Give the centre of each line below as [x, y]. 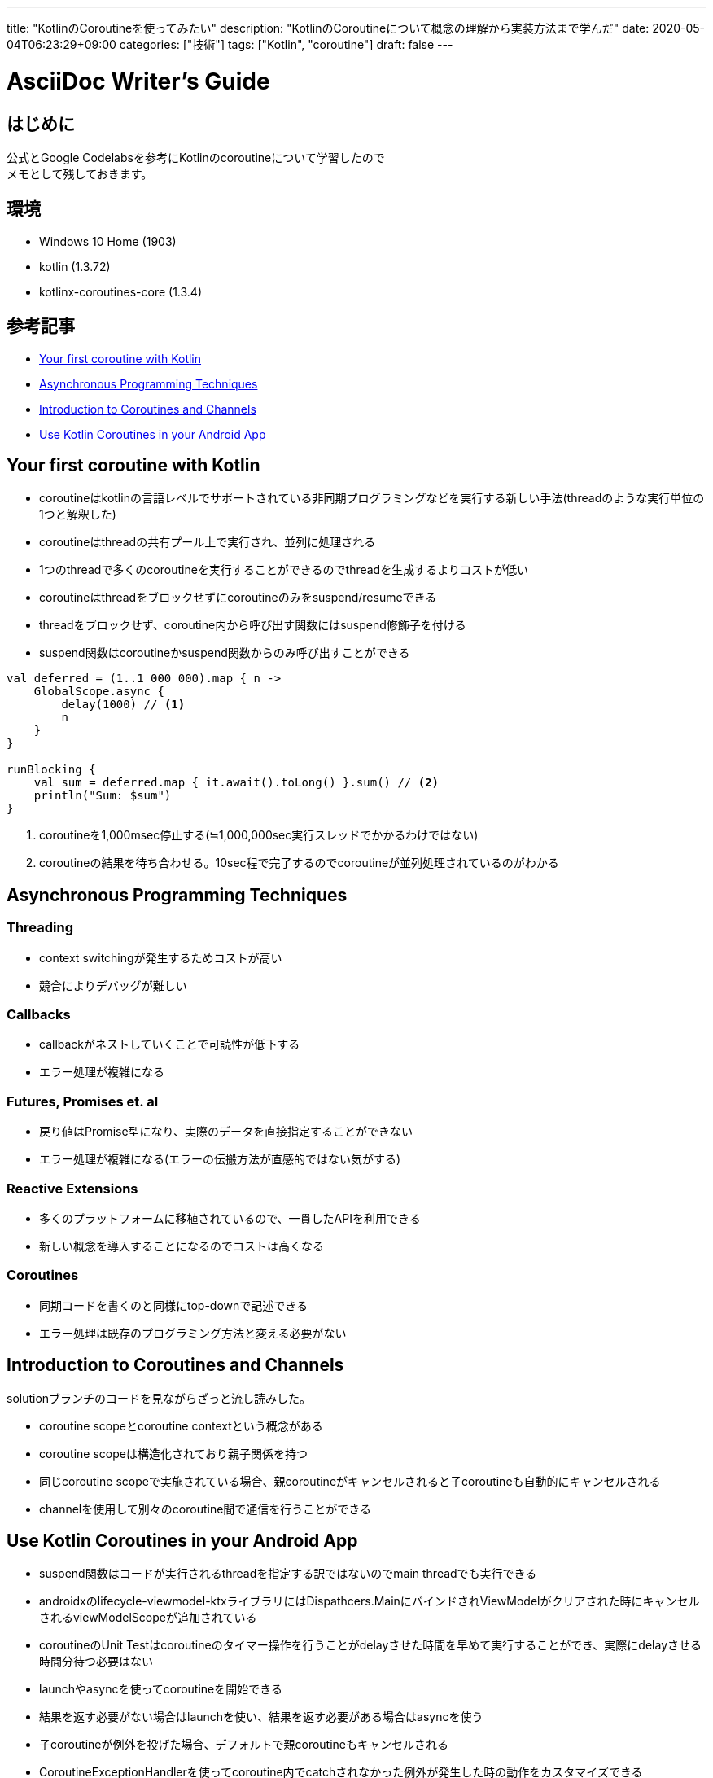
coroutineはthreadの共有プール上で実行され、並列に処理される [208, 542]
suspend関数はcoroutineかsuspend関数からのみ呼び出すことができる [225, 653]
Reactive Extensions [72, 1188]
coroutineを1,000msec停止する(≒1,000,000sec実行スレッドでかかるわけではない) [259, 835]
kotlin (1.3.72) [75, 266]
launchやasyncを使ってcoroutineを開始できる [161, 1689]
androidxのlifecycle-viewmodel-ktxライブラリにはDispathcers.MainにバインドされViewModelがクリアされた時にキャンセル [370, 1601]
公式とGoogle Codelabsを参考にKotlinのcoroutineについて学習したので [196, 157]
